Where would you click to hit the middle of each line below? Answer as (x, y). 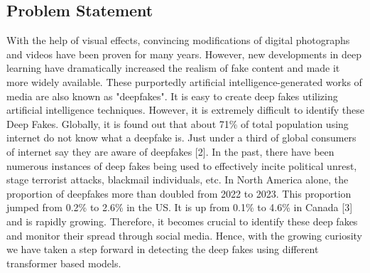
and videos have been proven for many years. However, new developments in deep (184, 54)
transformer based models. (64, 263)
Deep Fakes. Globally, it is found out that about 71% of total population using (178, 123)
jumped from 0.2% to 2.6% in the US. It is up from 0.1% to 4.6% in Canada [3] (180, 207)
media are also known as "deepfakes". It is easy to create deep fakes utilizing (172, 96)
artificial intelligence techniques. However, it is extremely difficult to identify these (185, 110)
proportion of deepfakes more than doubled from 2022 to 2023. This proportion (179, 193)
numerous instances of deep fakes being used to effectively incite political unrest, (182, 165)
